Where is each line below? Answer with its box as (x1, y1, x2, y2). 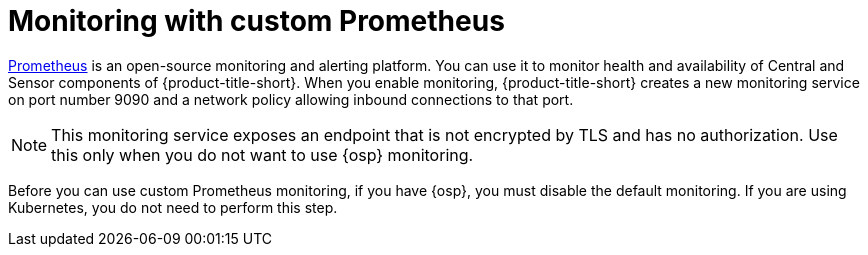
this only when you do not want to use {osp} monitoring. (51, 144, 474, 165)
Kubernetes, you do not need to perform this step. (8, 198, 338, 216)
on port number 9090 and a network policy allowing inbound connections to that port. (8, 90, 574, 108)
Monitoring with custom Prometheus (8, 4, 505, 38)
